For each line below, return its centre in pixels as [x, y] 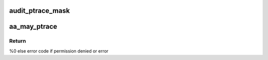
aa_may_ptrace [33, 27]
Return [18, 41]
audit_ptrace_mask [39, 11]
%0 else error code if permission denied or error [59, 51]
